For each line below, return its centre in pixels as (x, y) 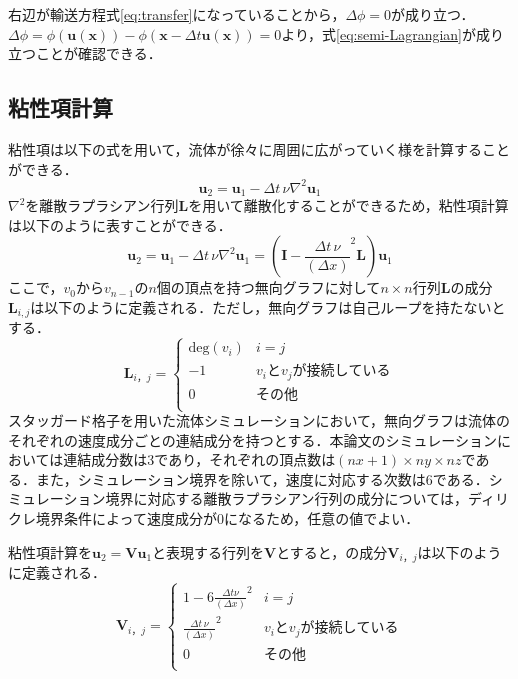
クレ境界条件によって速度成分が (112, 518)
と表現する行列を (208, 551)
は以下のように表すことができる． (120, 224)
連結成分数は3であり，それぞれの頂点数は (199, 459)
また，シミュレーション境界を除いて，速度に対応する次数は (230, 478)
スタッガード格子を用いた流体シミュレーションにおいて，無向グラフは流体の (259, 420)
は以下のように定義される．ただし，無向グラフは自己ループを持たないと (268, 306)
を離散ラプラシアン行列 (102, 205)
